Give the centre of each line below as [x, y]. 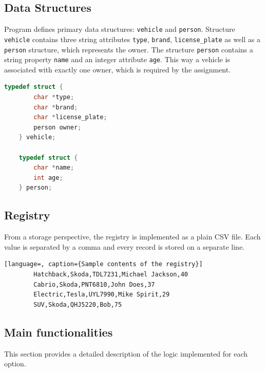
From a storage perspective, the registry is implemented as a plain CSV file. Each [132, 237]
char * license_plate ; [70, 117]
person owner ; [58, 127]
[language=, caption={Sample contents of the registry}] [103, 264]
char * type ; [54, 97]
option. [15, 364]
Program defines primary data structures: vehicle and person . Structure [120, 29]
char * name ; [54, 168]
